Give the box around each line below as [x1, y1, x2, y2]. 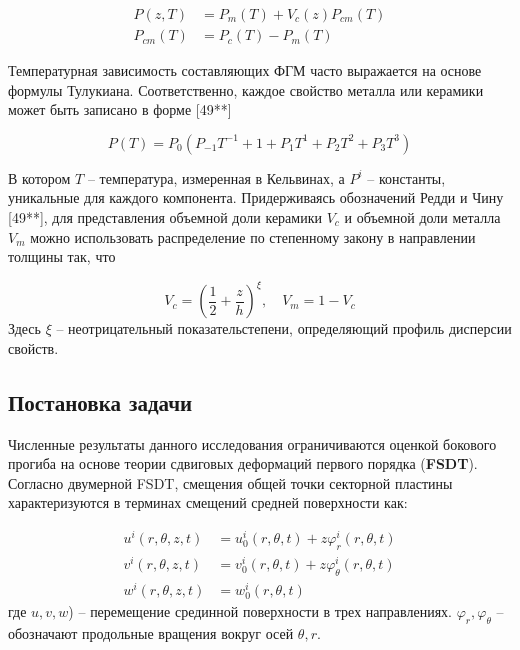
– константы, [367, 167, 446, 188]
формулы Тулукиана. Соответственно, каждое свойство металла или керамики [8, 79, 484, 100]
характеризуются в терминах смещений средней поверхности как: [8, 492, 408, 513]
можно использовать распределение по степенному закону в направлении [30, 226, 476, 247]
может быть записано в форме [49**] [8, 99, 232, 120]
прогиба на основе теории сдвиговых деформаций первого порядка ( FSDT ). [8, 453, 478, 474]
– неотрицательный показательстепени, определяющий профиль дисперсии [56, 318, 512, 339]
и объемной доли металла [344, 207, 501, 228]
